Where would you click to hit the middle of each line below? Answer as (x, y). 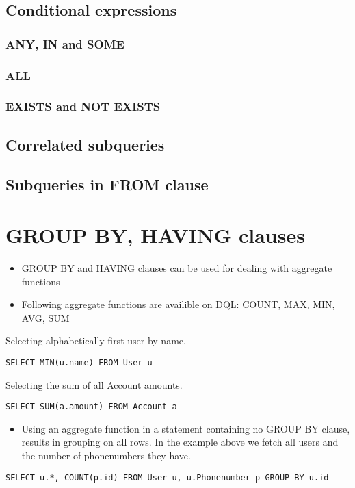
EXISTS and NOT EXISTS (83, 106)
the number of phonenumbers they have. (106, 455)
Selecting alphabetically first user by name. (96, 341)
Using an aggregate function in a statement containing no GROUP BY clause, (186, 428)
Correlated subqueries (85, 144)
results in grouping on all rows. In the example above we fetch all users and (180, 442)
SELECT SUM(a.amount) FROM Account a (91, 407)
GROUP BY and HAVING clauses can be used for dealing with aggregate (177, 268)
